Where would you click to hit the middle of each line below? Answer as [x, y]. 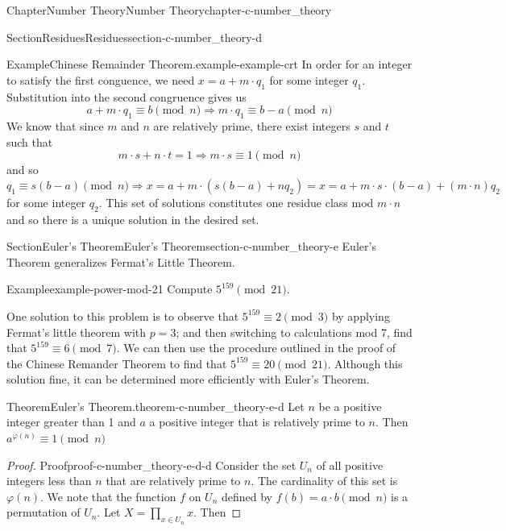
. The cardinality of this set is [324, 481]
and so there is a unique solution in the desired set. [133, 219]
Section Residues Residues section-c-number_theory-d [135, 37]
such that [30, 141]
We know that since [55, 125]
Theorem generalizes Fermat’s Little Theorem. [121, 261]
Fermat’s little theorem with [77, 332]
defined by [247, 496]
